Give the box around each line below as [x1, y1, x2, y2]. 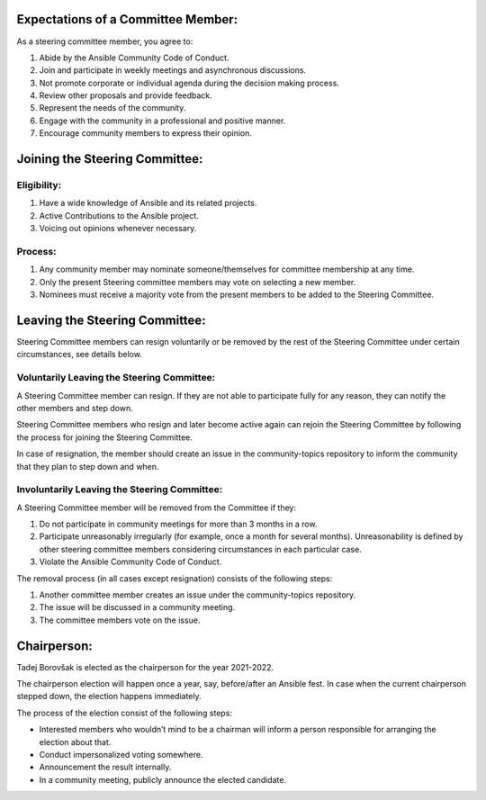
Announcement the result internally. [39, 761, 172, 773]
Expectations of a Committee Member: [16, 12, 238, 27]
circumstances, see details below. [16, 349, 143, 360]
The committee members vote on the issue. [39, 615, 201, 625]
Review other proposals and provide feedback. [39, 90, 213, 101]
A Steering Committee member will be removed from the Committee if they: [16, 502, 297, 513]
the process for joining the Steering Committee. [16, 432, 193, 443]
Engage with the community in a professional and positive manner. [39, 115, 286, 126]
